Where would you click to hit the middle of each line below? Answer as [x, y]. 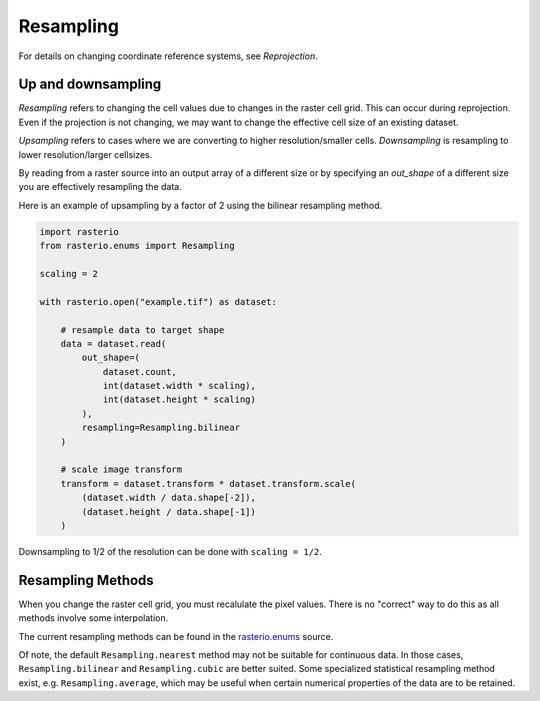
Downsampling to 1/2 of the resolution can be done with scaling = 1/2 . [170, 551]
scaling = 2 [69, 273]
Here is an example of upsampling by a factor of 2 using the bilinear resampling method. [200, 205]
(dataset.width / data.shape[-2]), [169, 498]
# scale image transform [121, 469]
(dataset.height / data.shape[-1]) [169, 511]
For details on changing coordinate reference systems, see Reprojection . [168, 56]
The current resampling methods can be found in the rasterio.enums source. [176, 636]
